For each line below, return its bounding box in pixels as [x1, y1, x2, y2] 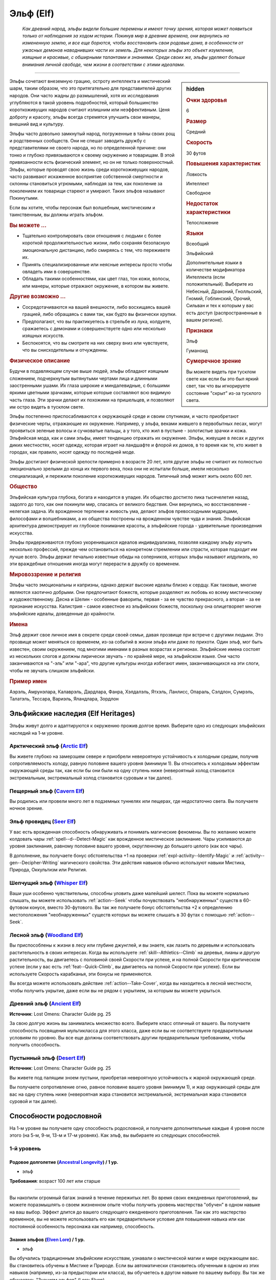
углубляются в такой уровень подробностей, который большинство [9, 100, 158, 106]
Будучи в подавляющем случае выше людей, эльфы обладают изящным [9, 368, 169, 374]
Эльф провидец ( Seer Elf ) [9, 818, 76, 825]
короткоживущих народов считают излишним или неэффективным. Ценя [9, 106, 170, 113]
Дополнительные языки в [186, 260, 242, 266]
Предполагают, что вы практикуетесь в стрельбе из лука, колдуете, [22, 318, 171, 325]
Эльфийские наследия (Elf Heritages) [9, 709, 135, 718]
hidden [186, 85, 204, 92]
